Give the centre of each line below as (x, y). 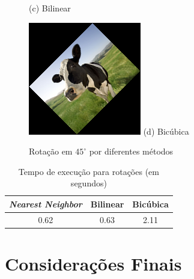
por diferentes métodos (131, 151)
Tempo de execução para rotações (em (89, 171)
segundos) (89, 183)
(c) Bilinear (50, 8)
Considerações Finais (93, 264)
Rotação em (51, 151)
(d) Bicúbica (166, 131)
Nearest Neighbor (46, 204)
